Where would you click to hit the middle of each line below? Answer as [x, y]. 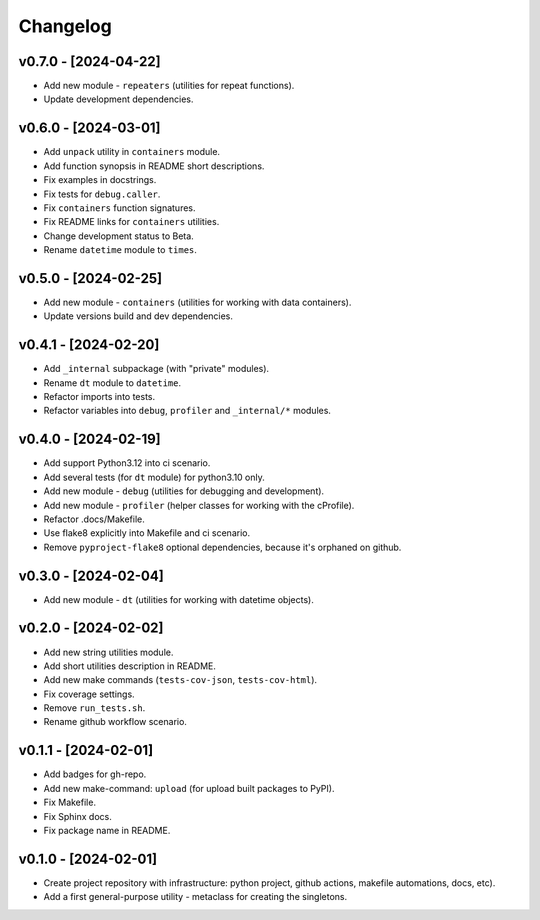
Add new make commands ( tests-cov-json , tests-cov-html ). [180, 680]
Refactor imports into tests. [99, 397]
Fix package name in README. [107, 830]
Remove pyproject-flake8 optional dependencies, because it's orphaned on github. [222, 547]
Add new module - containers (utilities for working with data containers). [197, 302]
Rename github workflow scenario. [115, 722]
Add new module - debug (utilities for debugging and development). [184, 491]
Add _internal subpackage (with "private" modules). [156, 369]
